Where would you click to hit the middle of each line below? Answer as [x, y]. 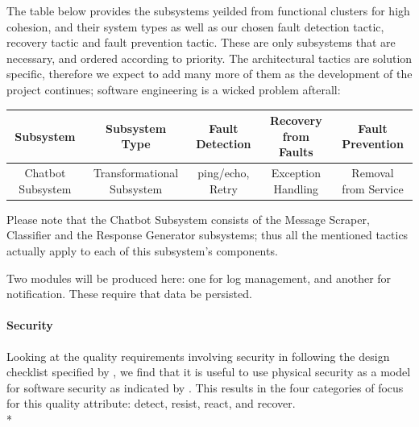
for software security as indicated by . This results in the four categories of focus [205, 387]
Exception [296, 173]
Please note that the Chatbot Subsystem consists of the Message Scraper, [188, 219]
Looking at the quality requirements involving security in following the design [198, 356]
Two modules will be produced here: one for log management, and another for [199, 278]
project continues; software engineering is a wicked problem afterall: [174, 89]
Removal [373, 173]
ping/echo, [224, 173]
